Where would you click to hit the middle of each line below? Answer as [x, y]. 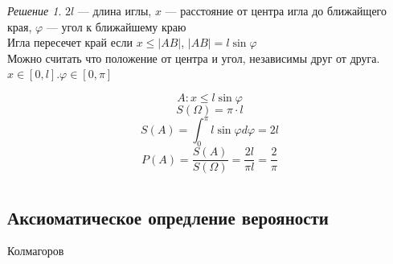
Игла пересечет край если [70, 42]
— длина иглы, [115, 10]
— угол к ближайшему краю [116, 26]
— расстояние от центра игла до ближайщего [276, 10]
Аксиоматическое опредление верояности [168, 217]
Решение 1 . [35, 10]
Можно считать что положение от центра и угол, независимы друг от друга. [194, 58]
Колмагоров [36, 251]
